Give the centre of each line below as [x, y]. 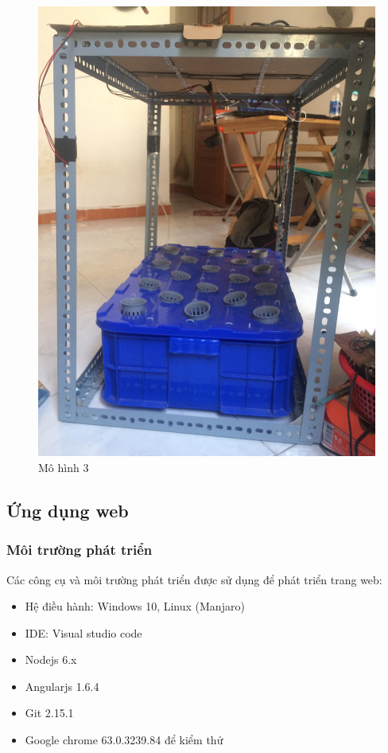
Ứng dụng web [68, 510]
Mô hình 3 [64, 467]
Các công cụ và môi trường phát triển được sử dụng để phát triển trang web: [194, 579]
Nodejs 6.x [51, 659]
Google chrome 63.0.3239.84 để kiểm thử [124, 740]
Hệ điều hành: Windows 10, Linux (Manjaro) [135, 606]
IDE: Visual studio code [83, 632]
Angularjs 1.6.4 [62, 686]
